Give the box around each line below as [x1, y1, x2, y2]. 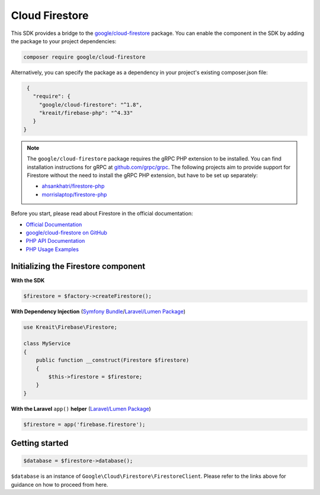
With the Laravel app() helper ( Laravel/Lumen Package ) [11, 405, 151, 412]
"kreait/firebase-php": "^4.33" [39, 110, 133, 117]
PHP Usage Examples [25, 246, 79, 253]
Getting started [11, 438, 69, 448]
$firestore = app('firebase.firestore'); [23, 421, 146, 427]
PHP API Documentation [25, 237, 85, 245]
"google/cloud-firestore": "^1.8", [39, 101, 142, 108]
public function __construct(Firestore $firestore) [36, 357, 190, 364]
